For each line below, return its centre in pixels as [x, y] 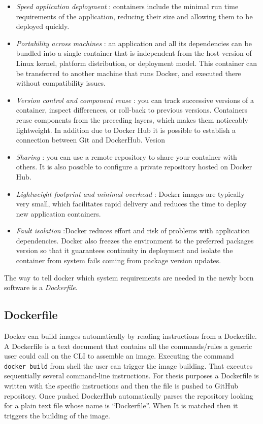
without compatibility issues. [61, 83]
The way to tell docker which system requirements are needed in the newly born [129, 277]
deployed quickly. [43, 26]
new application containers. [58, 213]
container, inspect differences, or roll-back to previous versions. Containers [132, 110]
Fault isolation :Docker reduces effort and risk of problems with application [133, 231]
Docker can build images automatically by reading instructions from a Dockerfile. [130, 336]
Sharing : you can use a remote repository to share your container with [126, 156]
